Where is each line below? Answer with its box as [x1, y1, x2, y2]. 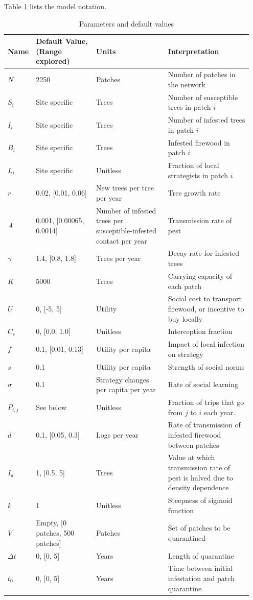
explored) [36, 56, 70, 66]
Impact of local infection [168, 339, 245, 349]
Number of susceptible [168, 91, 238, 102]
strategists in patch [168, 170, 228, 180]
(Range [36, 45, 62, 56]
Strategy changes [96, 374, 149, 385]
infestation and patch [168, 572, 235, 583]
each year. [203, 406, 236, 417]
